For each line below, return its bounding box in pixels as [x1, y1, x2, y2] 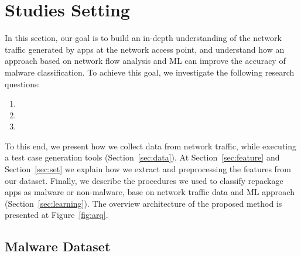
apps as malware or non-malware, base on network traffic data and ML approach [5, 186, 295, 198]
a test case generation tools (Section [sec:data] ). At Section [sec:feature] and [5, 151, 280, 163]
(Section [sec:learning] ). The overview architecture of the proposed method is [5, 197, 282, 209]
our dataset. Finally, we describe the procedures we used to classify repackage [5, 174, 283, 186]
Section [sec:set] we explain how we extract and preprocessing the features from [5, 163, 291, 175]
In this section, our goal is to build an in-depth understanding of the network [5, 32, 282, 44]
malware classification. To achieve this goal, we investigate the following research [5, 66, 295, 78]
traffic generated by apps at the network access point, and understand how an [5, 43, 285, 55]
